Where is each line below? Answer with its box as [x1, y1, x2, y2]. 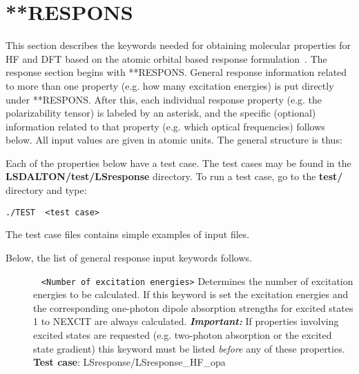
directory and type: [6, 183, 87, 197]
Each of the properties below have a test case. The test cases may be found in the [6, 155, 351, 170]
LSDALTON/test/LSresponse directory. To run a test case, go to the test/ [6, 169, 343, 184]
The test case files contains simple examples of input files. [6, 227, 250, 242]
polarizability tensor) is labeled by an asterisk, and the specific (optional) [6, 106, 316, 120]
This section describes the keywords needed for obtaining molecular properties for [6, 38, 351, 52]
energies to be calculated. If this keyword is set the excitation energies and [33, 287, 349, 302]
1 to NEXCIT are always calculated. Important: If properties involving [33, 314, 339, 328]
